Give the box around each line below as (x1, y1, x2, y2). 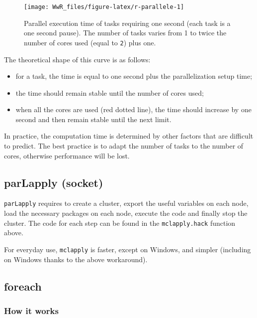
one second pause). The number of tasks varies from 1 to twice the (24, 27, 227, 38)
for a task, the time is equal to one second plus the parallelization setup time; (15, 71, 253, 81)
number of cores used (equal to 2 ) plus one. (24, 37, 156, 47)
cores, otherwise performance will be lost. (4, 150, 130, 160)
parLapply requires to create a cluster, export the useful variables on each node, (4, 198, 249, 208)
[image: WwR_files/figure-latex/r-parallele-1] (24, 3, 184, 10)
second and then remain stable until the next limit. (15, 114, 171, 124)
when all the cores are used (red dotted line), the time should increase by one (15, 104, 252, 115)
